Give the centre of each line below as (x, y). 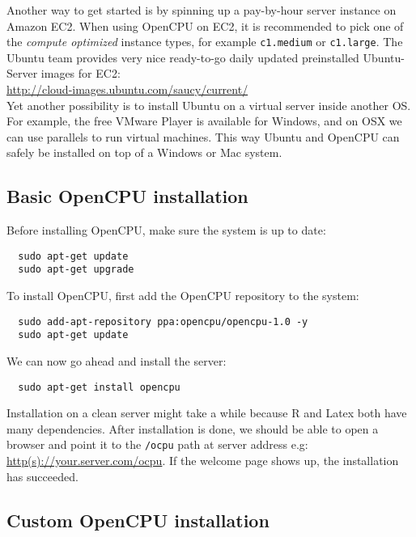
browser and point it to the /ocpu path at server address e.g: (157, 444)
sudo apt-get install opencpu (99, 387)
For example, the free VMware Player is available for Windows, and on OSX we (204, 121)
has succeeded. (42, 476)
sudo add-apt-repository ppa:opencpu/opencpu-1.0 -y (163, 321)
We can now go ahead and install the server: (117, 361)
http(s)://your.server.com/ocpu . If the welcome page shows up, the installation (203, 461)
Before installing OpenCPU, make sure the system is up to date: (166, 230)
